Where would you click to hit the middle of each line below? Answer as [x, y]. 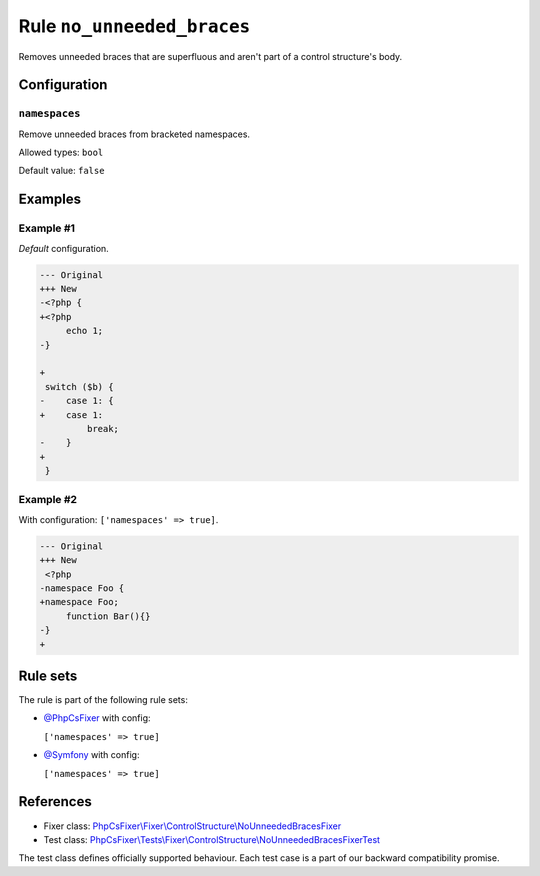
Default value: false [61, 171]
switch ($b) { [79, 386]
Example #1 [46, 228]
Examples [50, 199]
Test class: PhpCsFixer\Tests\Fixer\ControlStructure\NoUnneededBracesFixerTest [211, 839]
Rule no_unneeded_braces [134, 26]
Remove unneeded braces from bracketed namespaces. [134, 134]
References [55, 801]
